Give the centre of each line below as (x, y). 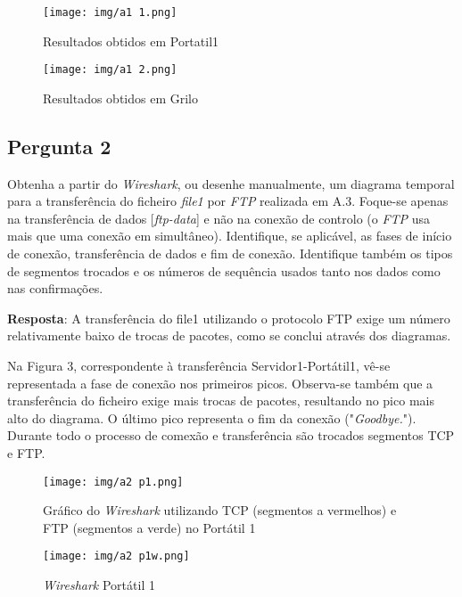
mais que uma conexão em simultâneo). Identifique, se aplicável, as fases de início (230, 236)
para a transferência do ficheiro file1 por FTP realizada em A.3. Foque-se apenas (228, 201)
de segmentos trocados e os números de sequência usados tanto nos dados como (224, 270)
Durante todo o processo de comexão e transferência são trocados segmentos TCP (231, 435)
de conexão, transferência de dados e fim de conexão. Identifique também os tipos (230, 254)
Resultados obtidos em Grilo (121, 98)
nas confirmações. (55, 288)
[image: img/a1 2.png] (110, 70)
